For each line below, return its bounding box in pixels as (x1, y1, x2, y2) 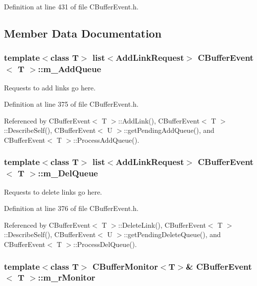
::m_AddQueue (38, 63, 102, 75)
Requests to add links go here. (4, 82, 96, 92)
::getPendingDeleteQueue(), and (124, 229, 221, 240)
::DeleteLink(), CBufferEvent (118, 219, 206, 230)
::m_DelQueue (38, 167, 98, 179)
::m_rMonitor (38, 271, 96, 284)
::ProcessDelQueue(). (73, 239, 137, 249)
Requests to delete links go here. (4, 186, 102, 197)
